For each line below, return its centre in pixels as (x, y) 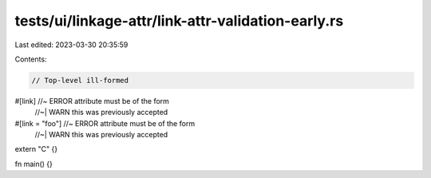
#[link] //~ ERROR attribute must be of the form (92, 101)
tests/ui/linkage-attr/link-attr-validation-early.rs (179, 21)
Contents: (31, 59)
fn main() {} (34, 164)
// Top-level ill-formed (80, 80)
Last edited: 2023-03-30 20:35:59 (71, 45)
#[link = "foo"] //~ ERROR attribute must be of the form (105, 123)
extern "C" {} (36, 149)
